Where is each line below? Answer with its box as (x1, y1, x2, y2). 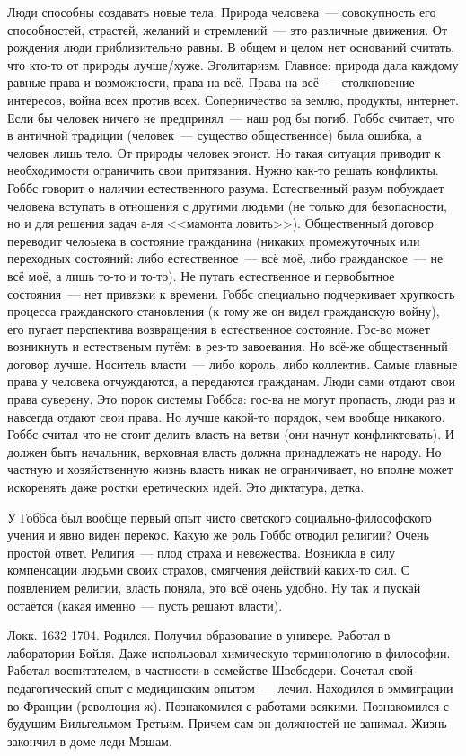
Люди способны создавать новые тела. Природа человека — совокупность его (7, 3, 436, 21)
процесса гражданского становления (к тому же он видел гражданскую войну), (7, 302, 440, 321)
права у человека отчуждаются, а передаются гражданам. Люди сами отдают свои (7, 372, 456, 391)
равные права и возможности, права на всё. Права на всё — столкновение (7, 73, 415, 92)
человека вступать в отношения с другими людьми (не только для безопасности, (7, 196, 447, 215)
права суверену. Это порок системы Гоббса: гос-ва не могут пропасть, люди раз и (7, 390, 456, 409)
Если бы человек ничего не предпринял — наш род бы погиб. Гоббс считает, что (7, 108, 455, 127)
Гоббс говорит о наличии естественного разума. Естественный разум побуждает (7, 178, 444, 197)
